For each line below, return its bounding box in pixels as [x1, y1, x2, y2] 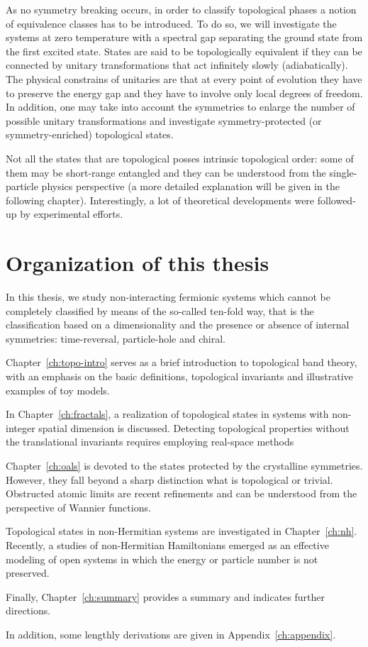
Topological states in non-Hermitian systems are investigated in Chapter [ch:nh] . [6, 524, 357, 538]
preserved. [6, 565, 50, 580]
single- [329, 165, 357, 179]
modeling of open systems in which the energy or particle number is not [6, 551, 318, 566]
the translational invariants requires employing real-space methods [6, 434, 294, 449]
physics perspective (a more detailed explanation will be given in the [41, 179, 340, 194]
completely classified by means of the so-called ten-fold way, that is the [6, 303, 314, 318]
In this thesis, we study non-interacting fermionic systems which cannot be [6, 289, 330, 304]
